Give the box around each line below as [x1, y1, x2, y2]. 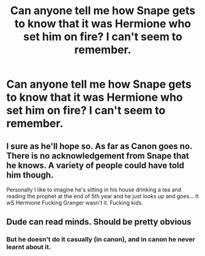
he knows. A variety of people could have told [6, 160, 185, 171]
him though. [6, 169, 54, 180]
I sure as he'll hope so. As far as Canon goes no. [6, 141, 193, 151]
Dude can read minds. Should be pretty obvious [6, 217, 192, 227]
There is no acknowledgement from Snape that [6, 150, 190, 161]
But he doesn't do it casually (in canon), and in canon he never [6, 235, 196, 244]
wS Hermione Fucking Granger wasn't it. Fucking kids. [6, 199, 144, 206]
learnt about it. [6, 243, 51, 252]
